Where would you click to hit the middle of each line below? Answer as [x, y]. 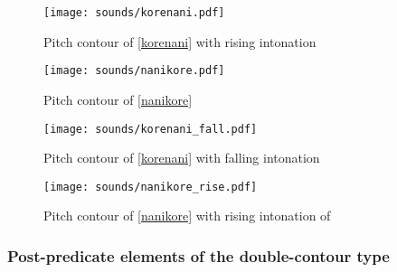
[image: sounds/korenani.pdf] [134, 13]
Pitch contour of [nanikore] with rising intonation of [187, 216]
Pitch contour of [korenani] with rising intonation [180, 41]
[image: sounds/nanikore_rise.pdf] [151, 187]
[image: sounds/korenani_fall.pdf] [151, 129]
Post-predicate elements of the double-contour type [198, 255]
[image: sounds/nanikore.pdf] [134, 71]
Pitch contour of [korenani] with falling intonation [182, 158]
